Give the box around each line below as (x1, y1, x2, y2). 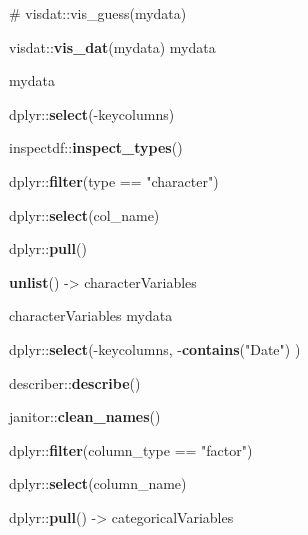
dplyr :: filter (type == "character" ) (9, 170, 219, 191)
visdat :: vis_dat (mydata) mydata (9, 36, 216, 57)
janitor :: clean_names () (9, 406, 161, 427)
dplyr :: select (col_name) (9, 204, 160, 225)
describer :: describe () (9, 372, 141, 393)
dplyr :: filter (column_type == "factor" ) (9, 439, 253, 460)
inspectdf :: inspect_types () (9, 137, 183, 158)
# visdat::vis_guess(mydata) (9, 3, 187, 23)
